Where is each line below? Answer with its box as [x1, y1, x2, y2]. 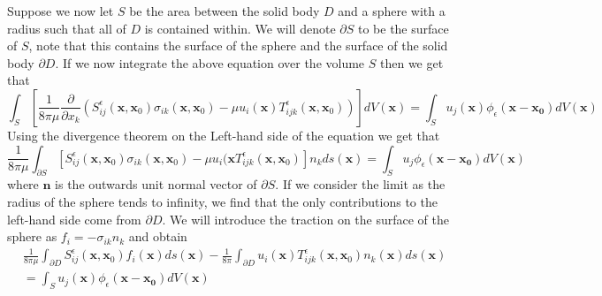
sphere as [7, 227, 57, 246]
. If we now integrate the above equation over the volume [55, 53, 365, 72]
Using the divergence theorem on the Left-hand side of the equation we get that [7, 125, 440, 144]
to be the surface [357, 19, 449, 37]
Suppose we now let [7, 2, 114, 19]
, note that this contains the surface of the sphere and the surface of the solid [28, 36, 448, 55]
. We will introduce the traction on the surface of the [162, 209, 450, 228]
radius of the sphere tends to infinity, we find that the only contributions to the [7, 192, 438, 210]
